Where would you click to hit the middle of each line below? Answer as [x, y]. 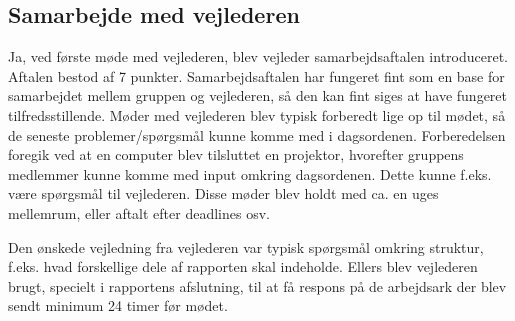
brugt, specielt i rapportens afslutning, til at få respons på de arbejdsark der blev [257, 285]
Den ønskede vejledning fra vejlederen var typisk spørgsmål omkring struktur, [246, 246]
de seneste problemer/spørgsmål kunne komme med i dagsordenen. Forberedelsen [257, 134]
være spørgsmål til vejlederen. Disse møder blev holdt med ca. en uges [223, 193]
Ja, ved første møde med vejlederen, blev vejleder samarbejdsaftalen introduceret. [258, 56]
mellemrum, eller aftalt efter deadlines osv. [139, 212]
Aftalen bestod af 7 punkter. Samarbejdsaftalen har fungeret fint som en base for [256, 75]
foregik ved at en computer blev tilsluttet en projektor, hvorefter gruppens [236, 154]
